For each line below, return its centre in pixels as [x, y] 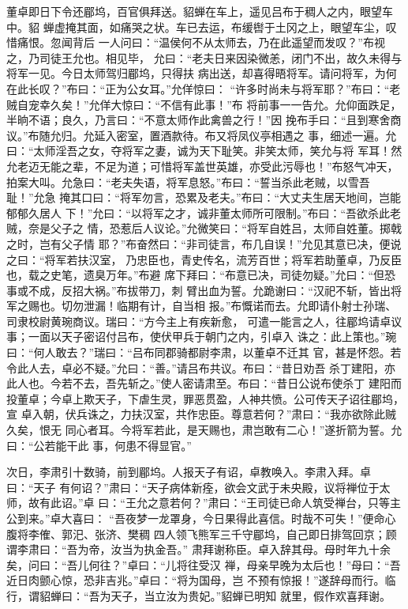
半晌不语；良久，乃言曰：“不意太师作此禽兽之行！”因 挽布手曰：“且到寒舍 [198, 120]
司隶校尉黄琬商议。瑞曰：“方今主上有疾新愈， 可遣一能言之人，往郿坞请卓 [199, 321]
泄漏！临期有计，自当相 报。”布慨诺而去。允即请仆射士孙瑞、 [240, 306]
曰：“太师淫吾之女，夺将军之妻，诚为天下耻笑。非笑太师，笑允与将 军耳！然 [204, 151]
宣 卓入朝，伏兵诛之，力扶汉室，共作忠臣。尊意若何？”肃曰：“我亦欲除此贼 [201, 414]
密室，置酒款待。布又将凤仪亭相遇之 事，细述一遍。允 [256, 135]
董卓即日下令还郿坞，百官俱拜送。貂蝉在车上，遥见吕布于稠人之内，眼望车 [200, 11]
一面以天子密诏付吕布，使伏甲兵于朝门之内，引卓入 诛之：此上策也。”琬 [212, 337]
